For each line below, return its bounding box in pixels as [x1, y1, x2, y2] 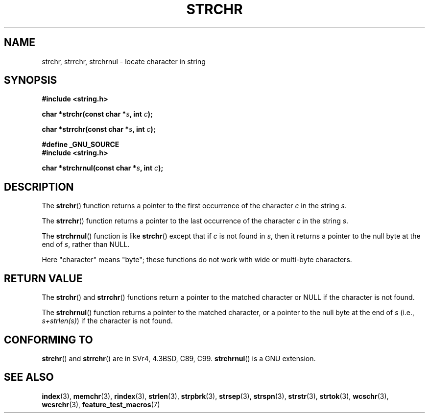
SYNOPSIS [4, 74, 57, 87]
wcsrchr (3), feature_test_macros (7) [42, 400, 160, 409]
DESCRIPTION [4, 180, 74, 193]
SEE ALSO [4, 371, 54, 384]
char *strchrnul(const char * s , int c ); [42, 164, 164, 172]
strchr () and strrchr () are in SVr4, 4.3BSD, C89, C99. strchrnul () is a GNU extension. [42, 354, 316, 363]
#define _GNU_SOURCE [42, 140, 119, 149]
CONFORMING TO [4, 333, 93, 346]
